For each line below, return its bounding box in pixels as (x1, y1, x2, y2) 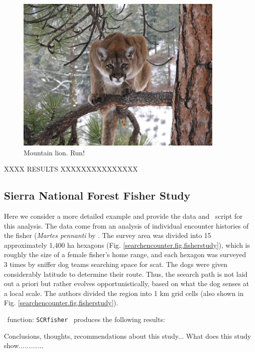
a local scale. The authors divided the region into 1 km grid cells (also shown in (4, 288, 244, 298)
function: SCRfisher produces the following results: (7, 314, 165, 324)
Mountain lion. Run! (24, 147, 85, 157)
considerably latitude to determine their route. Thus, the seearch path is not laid (4, 268, 248, 279)
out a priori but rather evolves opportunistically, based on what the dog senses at (4, 278, 249, 289)
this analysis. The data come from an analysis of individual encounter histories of (4, 220, 249, 231)
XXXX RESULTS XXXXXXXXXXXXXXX (4, 164, 138, 174)
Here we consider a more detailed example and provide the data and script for (4, 210, 243, 221)
